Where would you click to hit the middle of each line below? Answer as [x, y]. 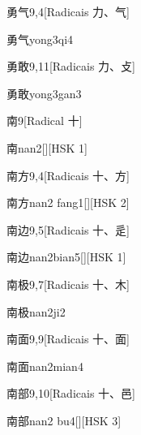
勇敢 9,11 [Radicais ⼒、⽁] [71, 66]
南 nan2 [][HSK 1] [47, 147]
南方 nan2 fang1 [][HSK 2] [68, 202]
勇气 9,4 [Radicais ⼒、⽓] [68, 11]
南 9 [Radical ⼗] [45, 121]
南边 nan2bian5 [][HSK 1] [66, 257]
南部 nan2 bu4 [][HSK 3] [64, 420]
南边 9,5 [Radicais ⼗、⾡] [68, 229]
